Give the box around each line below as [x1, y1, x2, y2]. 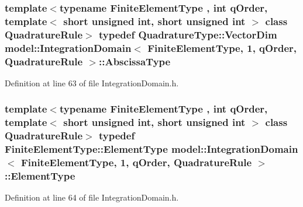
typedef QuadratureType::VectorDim [99, 27, 277, 41]
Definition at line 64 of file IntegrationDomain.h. [5, 191, 179, 204]
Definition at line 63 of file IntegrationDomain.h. [5, 76, 179, 89]
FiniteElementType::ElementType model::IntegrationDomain [5, 142, 298, 156]
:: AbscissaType [99, 54, 171, 68]
